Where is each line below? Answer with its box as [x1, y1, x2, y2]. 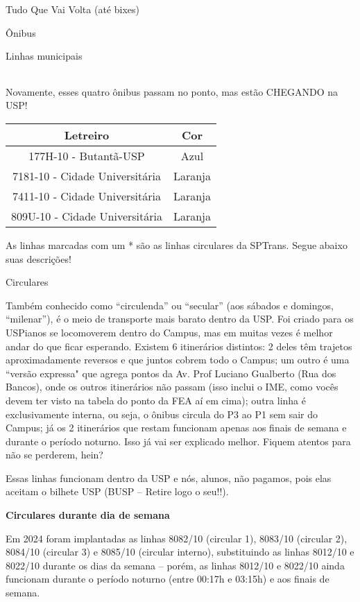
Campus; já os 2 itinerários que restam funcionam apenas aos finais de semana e [6, 420, 347, 435]
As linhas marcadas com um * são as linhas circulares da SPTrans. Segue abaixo [6, 237, 348, 252]
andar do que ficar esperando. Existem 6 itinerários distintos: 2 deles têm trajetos [6, 338, 352, 353]
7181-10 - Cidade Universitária [12, 167, 161, 184]
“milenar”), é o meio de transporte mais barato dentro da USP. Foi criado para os [6, 311, 354, 326]
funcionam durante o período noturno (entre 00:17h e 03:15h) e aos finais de [6, 571, 329, 586]
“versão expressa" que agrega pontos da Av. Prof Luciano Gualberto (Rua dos [6, 365, 336, 380]
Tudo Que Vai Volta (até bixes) [6, 2, 139, 16]
